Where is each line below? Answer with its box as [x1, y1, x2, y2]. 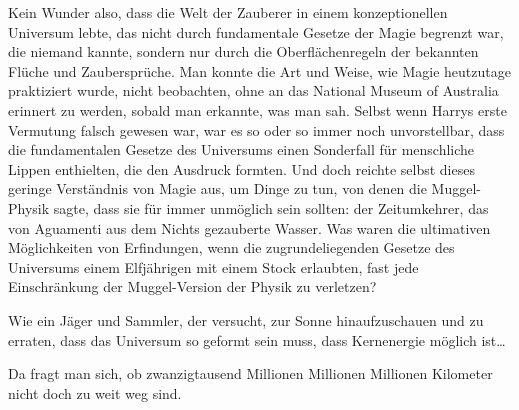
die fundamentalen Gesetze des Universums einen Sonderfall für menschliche [8, 139, 475, 160]
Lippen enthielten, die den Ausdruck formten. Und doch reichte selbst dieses [8, 158, 475, 179]
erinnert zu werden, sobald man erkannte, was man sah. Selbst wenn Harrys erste [8, 99, 507, 120]
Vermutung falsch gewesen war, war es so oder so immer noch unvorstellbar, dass [8, 119, 505, 140]
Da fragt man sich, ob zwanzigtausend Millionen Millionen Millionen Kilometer [8, 363, 493, 384]
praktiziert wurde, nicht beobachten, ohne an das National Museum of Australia [8, 80, 499, 101]
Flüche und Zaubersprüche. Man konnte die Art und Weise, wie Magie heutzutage [8, 60, 511, 81]
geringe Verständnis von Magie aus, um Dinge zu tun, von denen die [8, 178, 427, 199]
